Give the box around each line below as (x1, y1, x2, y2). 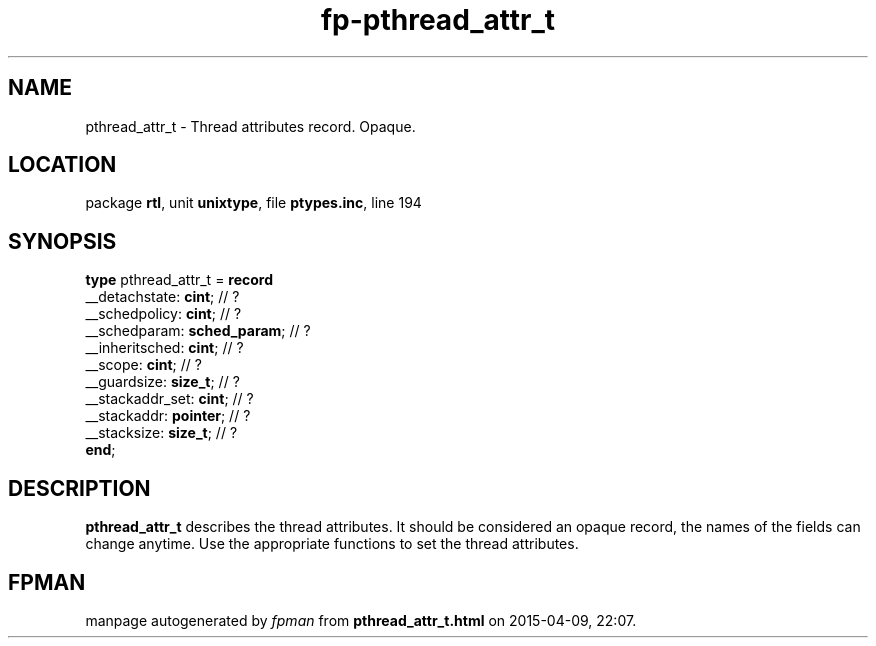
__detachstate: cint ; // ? (85, 288, 240, 306)
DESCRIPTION (8, 475, 151, 501)
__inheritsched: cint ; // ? (85, 339, 244, 357)
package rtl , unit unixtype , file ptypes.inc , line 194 (85, 194, 422, 212)
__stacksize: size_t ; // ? (85, 424, 238, 442)
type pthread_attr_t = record (85, 271, 274, 289)
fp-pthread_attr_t (320, 3, 556, 37)
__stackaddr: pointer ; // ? (85, 407, 251, 425)
